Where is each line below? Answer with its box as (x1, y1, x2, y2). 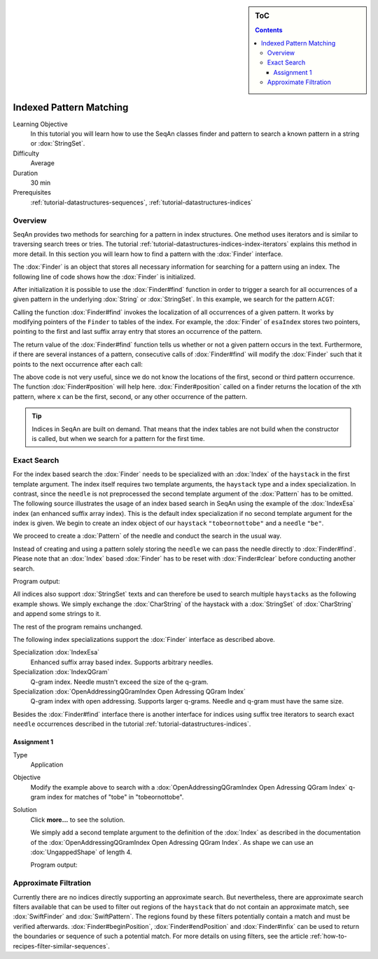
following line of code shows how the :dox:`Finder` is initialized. (13, 272, 196, 281)
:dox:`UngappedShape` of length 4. (30, 848, 132, 857)
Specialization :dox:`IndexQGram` (13, 668, 110, 676)
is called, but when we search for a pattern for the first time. (31, 435, 205, 442)
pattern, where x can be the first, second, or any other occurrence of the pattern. (13, 392, 248, 400)
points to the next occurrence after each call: (13, 360, 143, 368)
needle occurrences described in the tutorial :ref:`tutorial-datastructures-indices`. (13, 720, 251, 728)
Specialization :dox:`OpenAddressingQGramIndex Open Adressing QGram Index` (13, 687, 246, 696)
